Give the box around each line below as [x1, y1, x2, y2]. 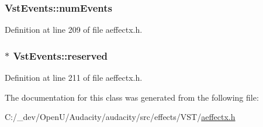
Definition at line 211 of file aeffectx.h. [5, 71, 143, 84]
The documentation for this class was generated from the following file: [5, 91, 259, 103]
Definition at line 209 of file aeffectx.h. [5, 23, 143, 36]
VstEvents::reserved [13, 48, 108, 63]
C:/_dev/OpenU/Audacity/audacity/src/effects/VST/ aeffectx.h [5, 111, 236, 123]
